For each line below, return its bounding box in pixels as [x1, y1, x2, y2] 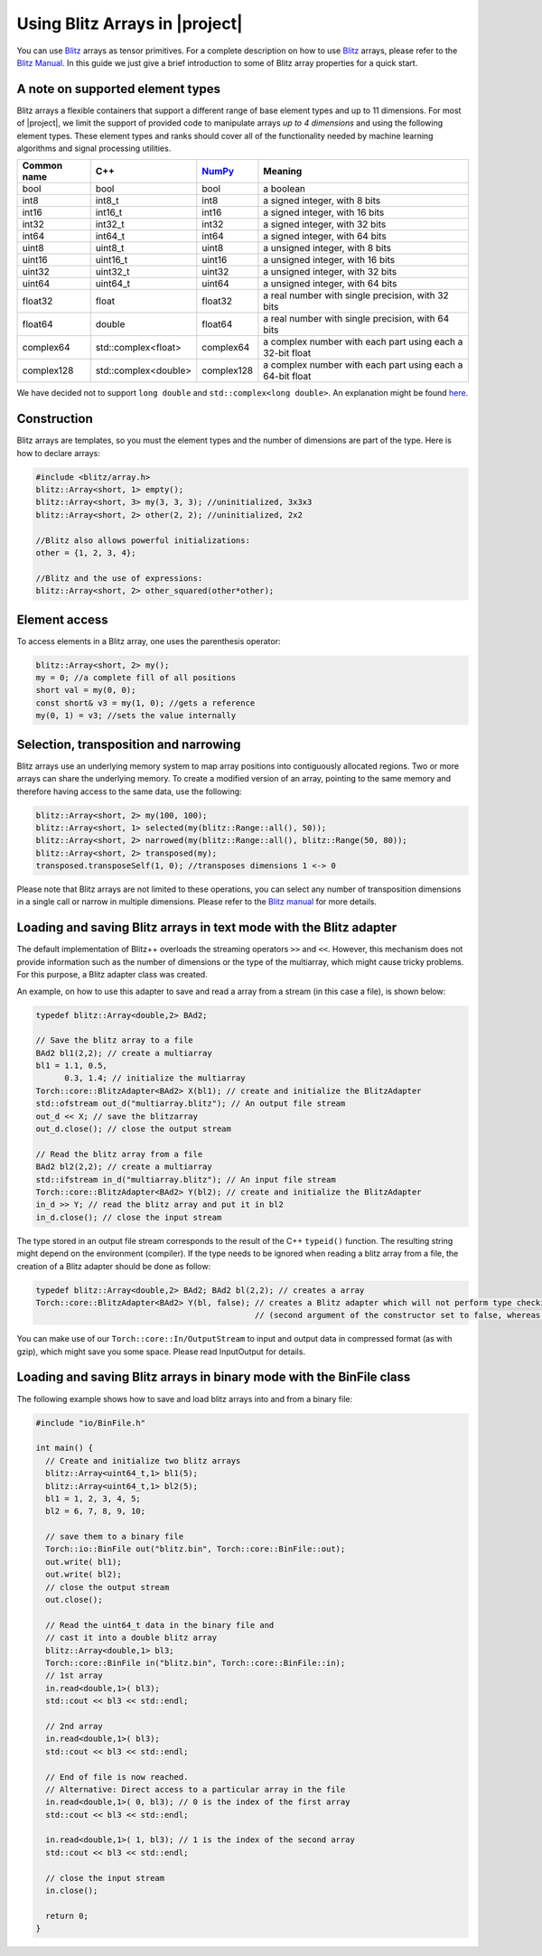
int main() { [35, 1443, 94, 1454]
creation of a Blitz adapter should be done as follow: [16, 1260, 211, 1271]
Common [22, 159, 63, 172]
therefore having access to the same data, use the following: [16, 786, 243, 797]
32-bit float [263, 347, 312, 360]
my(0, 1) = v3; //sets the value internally [35, 710, 237, 721]
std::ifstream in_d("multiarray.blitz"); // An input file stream [35, 1175, 336, 1184]
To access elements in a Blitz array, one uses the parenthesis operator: [16, 635, 281, 646]
